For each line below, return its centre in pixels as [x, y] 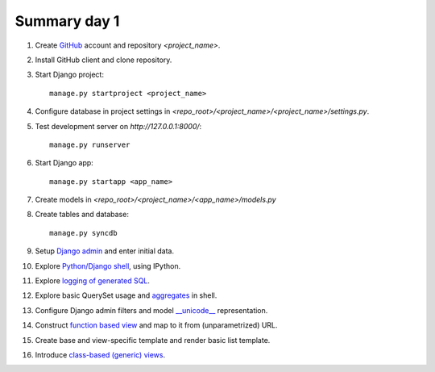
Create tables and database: [82, 215]
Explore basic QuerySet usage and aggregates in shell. [126, 295]
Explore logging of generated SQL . [93, 281]
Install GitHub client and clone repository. [104, 60]
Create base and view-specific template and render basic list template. [153, 340]
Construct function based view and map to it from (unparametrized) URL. [156, 325]
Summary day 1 [67, 21]
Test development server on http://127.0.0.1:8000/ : [118, 126]
